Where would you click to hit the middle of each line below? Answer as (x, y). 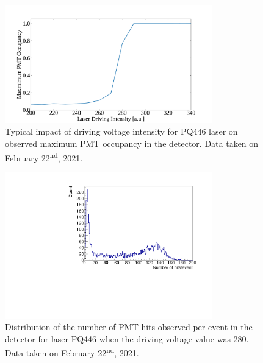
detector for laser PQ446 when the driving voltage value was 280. (127, 338)
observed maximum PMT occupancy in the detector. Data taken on (132, 143)
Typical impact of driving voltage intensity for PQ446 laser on (121, 131)
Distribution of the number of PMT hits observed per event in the (129, 327)
